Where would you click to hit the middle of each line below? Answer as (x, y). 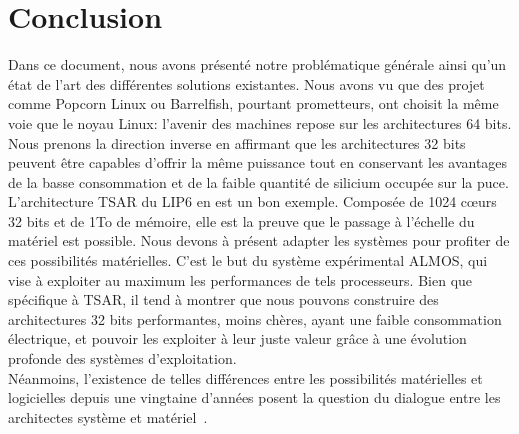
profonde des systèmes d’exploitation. (122, 358)
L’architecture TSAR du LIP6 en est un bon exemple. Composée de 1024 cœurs (252, 201)
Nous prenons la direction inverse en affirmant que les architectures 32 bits (237, 142)
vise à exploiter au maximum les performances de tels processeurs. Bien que (240, 279)
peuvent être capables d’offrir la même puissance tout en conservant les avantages (258, 162)
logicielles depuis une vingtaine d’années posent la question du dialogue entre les (254, 397)
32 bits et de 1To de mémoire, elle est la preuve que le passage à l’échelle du (241, 220)
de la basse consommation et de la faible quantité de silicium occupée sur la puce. (258, 181)
